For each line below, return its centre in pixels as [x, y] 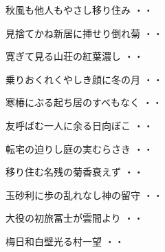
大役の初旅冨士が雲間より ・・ [75, 218]
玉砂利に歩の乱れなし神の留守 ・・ [84, 195]
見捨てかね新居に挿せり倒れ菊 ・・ [84, 33]
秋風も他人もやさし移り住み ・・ [79, 10]
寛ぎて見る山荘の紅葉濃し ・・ [75, 56]
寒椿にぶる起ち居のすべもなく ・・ [84, 102]
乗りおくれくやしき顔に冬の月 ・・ [84, 79]
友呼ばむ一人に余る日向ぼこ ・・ [79, 125]
